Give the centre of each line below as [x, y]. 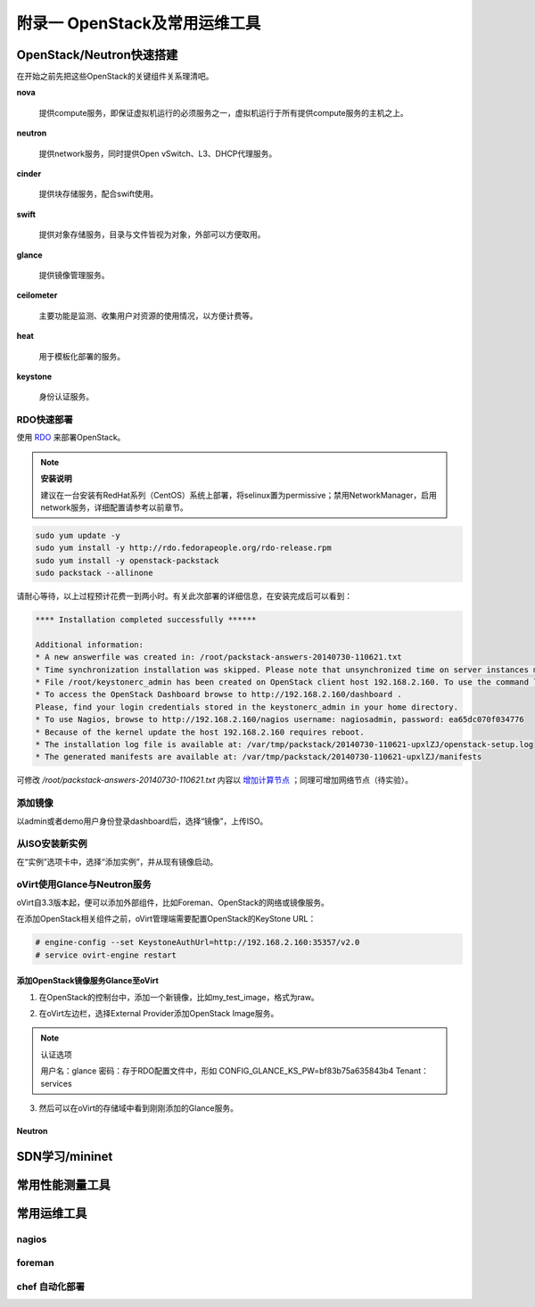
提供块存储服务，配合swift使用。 [99, 194]
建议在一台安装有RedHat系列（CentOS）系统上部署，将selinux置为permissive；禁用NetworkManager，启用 [239, 495]
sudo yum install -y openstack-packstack [127, 560]
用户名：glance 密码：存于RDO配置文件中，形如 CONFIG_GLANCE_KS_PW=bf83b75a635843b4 [217, 1071]
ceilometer [37, 295]
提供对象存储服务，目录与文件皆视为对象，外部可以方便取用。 [152, 234]
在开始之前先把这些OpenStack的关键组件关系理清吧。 [115, 77]
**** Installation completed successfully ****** [146, 620]
